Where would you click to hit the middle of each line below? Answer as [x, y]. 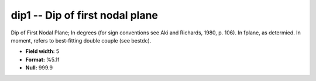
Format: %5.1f [42, 59]
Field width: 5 [42, 51]
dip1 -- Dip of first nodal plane [84, 15]
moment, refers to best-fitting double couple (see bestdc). [81, 40]
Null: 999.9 [39, 68]
